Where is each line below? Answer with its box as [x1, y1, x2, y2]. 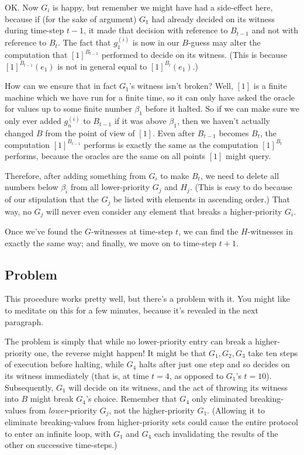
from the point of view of [45, 126, 135, 139]
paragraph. [5, 315, 44, 328]
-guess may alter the [188, 36, 261, 49]
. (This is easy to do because [189, 181, 292, 193]
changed [5, 126, 34, 139]
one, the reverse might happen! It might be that [34, 346, 206, 359]
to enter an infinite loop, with [5, 427, 111, 439]
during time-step [5, 24, 64, 36]
